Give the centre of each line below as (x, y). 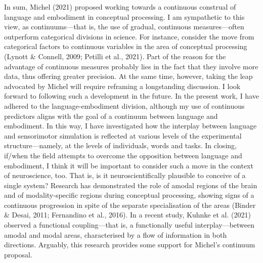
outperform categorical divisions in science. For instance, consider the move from (129, 36)
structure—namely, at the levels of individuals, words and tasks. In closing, (120, 145)
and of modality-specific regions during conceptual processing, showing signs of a (129, 195)
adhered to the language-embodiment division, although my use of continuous (124, 105)
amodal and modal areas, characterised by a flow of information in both (116, 234)
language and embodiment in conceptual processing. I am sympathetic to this (124, 16)
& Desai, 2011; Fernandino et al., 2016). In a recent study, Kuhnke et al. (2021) (127, 215)
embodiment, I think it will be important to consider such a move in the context (129, 165)
